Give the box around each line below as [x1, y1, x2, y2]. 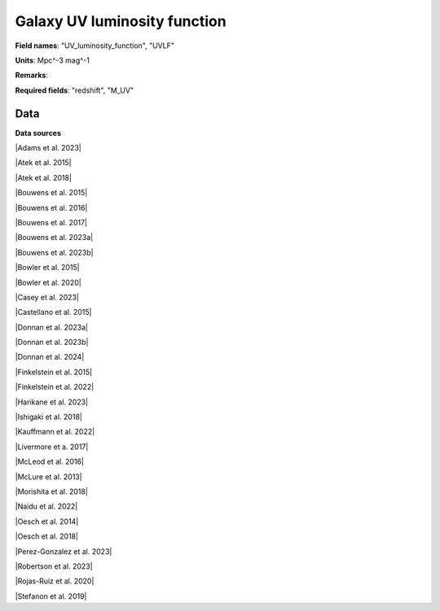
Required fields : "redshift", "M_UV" [15, 85, 134, 95]
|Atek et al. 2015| [15, 158, 73, 168]
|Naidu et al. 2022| [15, 501, 78, 512]
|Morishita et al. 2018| [15, 487, 89, 496]
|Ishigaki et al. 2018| [15, 412, 83, 422]
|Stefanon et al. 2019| [15, 591, 87, 601]
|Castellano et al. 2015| [15, 308, 92, 317]
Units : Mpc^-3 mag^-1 [15, 55, 90, 65]
